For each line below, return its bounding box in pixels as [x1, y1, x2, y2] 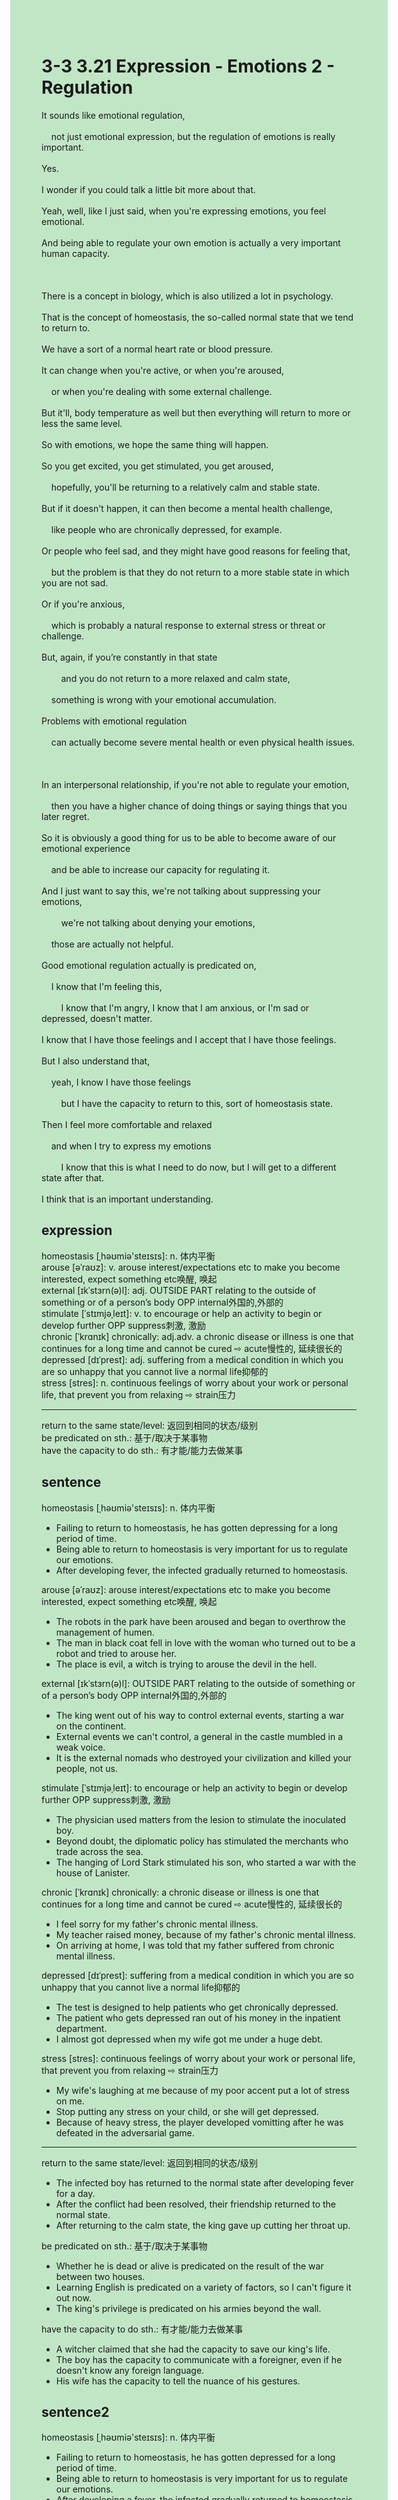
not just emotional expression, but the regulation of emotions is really [50, 130, 336, 142]
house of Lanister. [55, 1866, 131, 1879]
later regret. [41, 810, 90, 822]
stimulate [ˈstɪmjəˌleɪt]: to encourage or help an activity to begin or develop [41, 1781, 348, 1794]
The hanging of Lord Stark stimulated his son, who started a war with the [55, 1856, 357, 1868]
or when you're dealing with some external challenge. [50, 385, 273, 397]
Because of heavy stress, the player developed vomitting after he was [55, 2116, 344, 2128]
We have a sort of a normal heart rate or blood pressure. [41, 343, 274, 355]
